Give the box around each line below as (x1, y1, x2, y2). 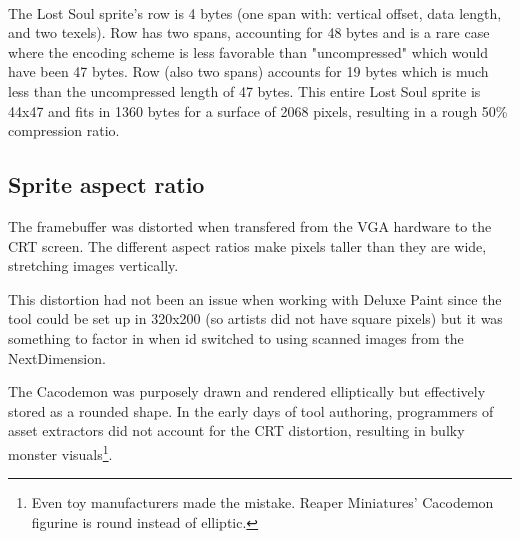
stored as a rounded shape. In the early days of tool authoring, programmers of (8, 400, 494, 421)
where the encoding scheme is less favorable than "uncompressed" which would (8, 41, 489, 62)
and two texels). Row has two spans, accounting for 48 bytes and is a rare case (8, 22, 490, 43)
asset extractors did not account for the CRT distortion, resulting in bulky (8, 420, 465, 441)
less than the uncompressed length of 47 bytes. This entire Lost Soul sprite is (8, 80, 481, 101)
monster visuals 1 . (8, 440, 113, 464)
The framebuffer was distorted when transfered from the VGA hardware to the (8, 215, 492, 236)
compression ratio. (8, 120, 120, 141)
